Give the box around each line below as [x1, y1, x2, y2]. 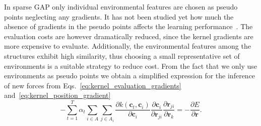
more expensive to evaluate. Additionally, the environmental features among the [4, 41, 251, 51]
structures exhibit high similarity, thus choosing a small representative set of [4, 50, 240, 61]
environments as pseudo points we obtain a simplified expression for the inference [4, 70, 255, 81]
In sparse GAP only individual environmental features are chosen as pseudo [4, 2, 238, 12]
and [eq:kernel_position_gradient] [4, 90, 111, 100]
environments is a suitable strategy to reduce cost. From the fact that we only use [4, 60, 257, 71]
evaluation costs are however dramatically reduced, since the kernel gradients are [4, 31, 253, 41]
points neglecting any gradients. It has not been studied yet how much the [4, 11, 234, 22]
